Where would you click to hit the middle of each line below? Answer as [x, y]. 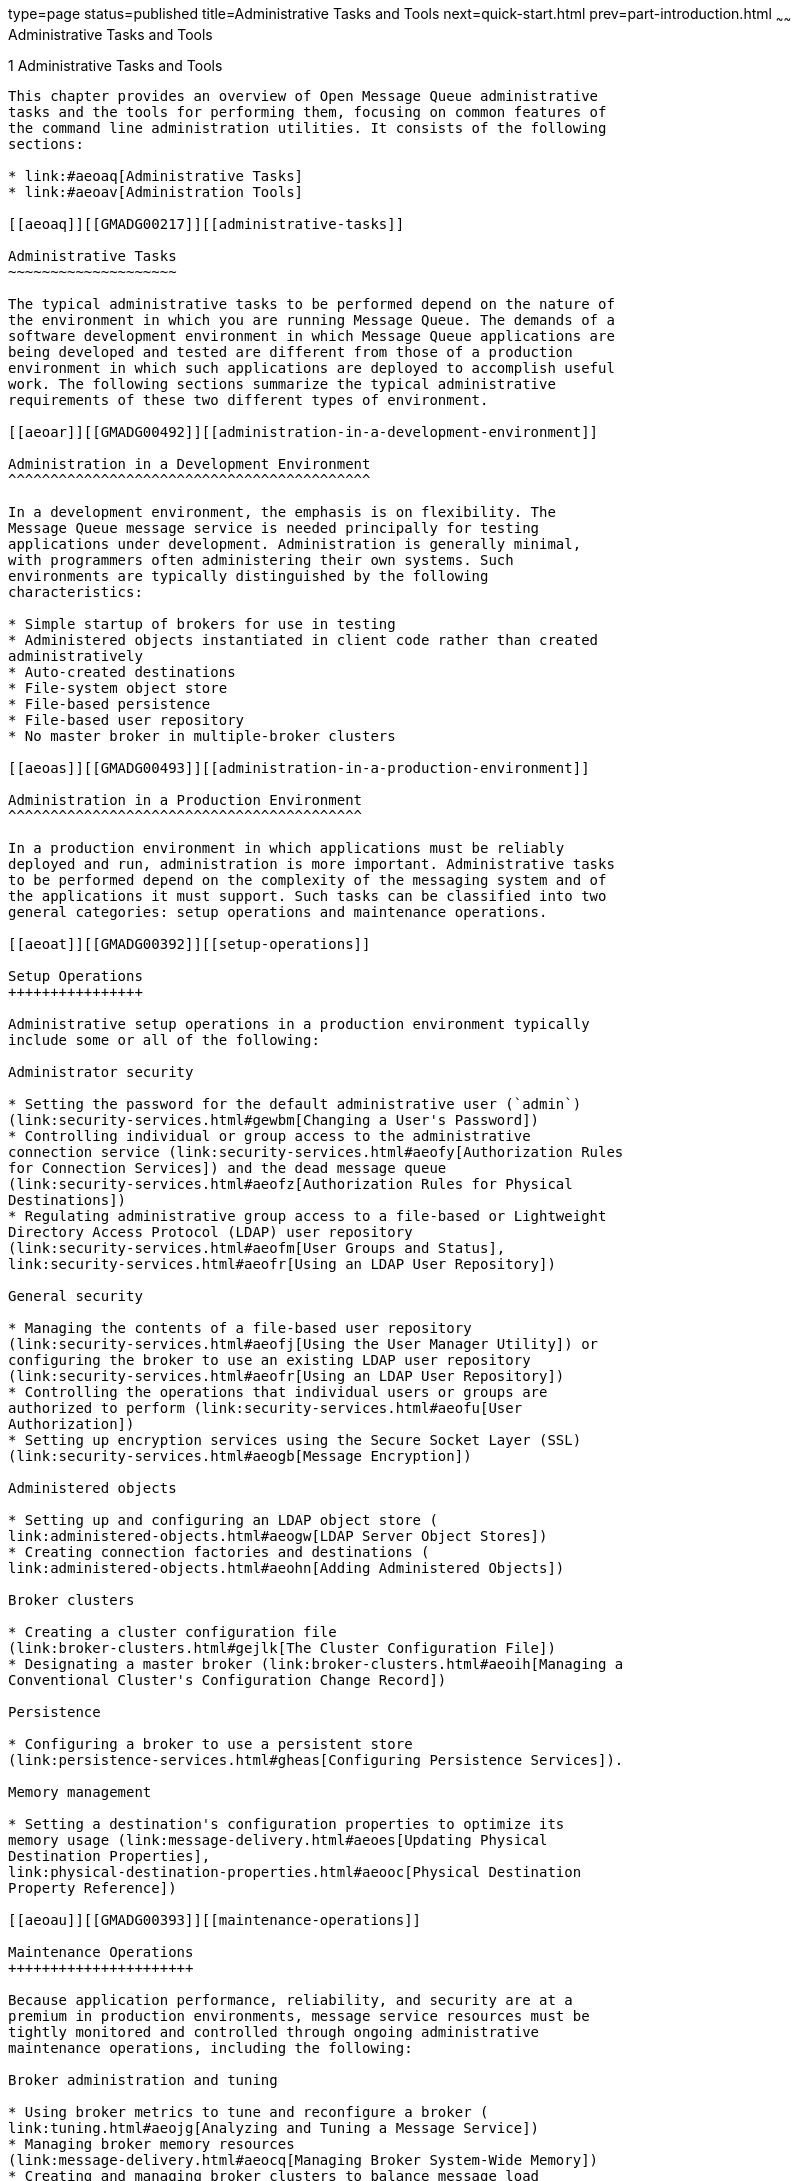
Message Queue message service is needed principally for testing [274, 527]
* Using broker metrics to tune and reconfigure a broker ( [248, 2111]
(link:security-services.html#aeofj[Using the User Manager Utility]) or [303, 1343]
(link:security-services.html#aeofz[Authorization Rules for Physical [290, 1183]
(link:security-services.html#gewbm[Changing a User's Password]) [274, 1119]
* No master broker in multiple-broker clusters [202, 735]
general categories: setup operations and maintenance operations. [278, 911]
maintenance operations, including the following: [210, 2047]
